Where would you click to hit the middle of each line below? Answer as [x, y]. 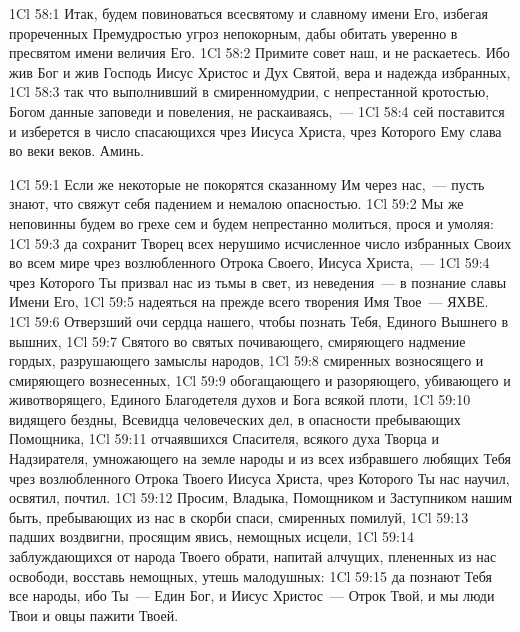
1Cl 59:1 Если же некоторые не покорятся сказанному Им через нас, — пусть [247, 183]
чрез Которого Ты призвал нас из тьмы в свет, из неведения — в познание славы [258, 281]
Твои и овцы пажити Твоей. [94, 614]
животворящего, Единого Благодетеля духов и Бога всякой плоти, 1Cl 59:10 [240, 399]
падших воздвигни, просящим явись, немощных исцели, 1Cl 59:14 [211, 536]
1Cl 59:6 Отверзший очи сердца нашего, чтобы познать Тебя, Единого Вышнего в [259, 320]
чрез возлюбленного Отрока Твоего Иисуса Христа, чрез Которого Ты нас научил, [259, 477]
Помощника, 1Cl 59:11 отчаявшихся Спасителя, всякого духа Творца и [224, 438]
